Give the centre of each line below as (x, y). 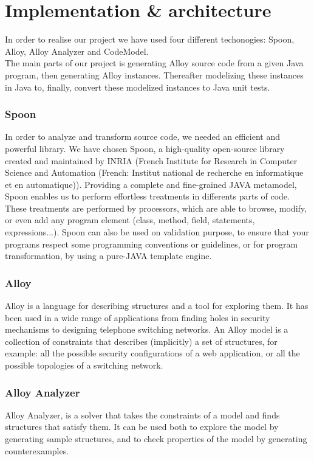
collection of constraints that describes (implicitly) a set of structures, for (141, 341)
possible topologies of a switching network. (84, 365)
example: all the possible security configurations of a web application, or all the (152, 353)
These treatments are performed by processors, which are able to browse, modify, (156, 208)
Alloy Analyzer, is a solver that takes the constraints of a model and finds (142, 414)
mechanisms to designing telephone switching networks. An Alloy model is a (147, 329)
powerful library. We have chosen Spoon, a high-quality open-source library (145, 148)
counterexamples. (37, 450)
